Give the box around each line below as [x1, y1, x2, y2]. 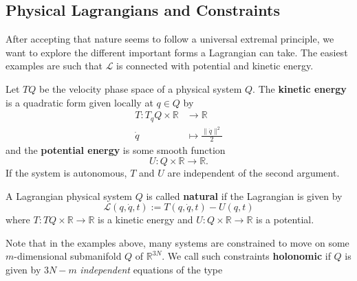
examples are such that [6, 58, 102, 73]
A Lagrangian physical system [6, 188, 133, 203]
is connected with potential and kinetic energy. [116, 58, 314, 73]
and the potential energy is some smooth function [6, 143, 226, 157]
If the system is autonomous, [6, 165, 127, 179]
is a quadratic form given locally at [6, 95, 153, 109]
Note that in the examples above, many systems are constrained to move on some [6, 235, 349, 249]
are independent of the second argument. [167, 165, 340, 179]
